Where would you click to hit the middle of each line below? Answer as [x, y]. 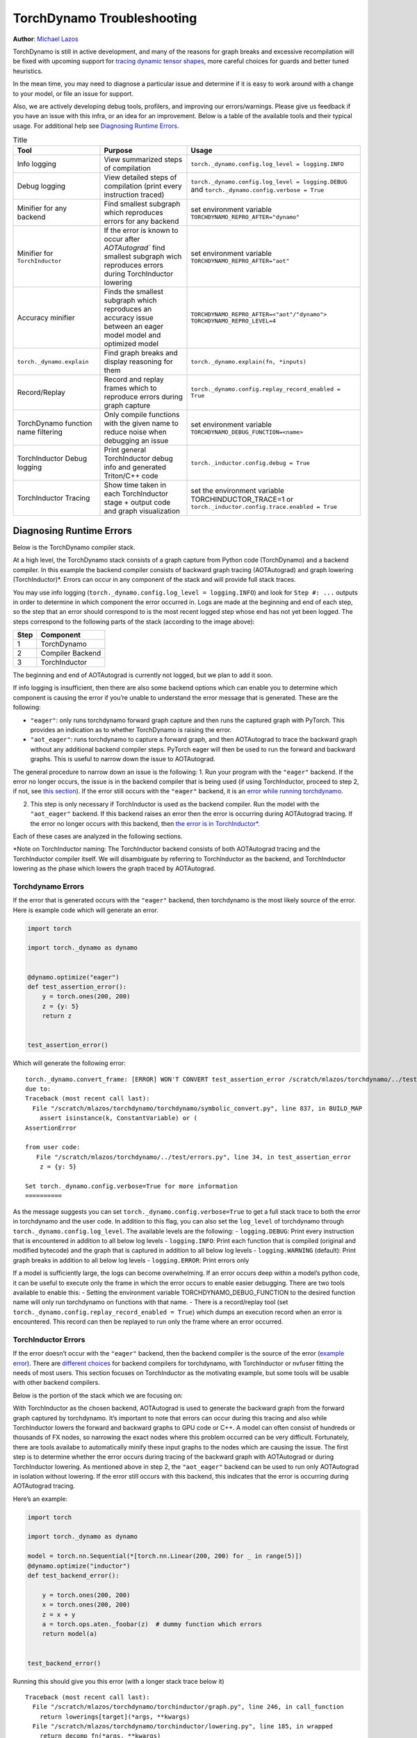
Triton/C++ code [131, 476]
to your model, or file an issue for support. [73, 93]
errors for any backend [141, 221]
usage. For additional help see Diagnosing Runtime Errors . [96, 126]
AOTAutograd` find [134, 248]
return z [57, 1016]
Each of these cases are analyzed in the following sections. [98, 836]
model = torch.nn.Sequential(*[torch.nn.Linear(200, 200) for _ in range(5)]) [165, 1556]
